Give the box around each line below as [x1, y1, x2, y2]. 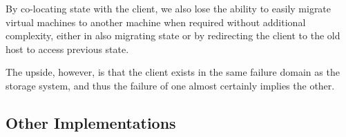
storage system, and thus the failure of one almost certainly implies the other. [6, 78, 335, 92]
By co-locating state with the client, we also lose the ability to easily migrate [6, 1, 331, 15]
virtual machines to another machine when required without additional [6, 14, 306, 29]
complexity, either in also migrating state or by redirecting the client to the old [6, 28, 340, 43]
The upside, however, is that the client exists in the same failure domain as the [6, 65, 340, 79]
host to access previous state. [6, 41, 129, 56]
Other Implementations [6, 112, 176, 133]
